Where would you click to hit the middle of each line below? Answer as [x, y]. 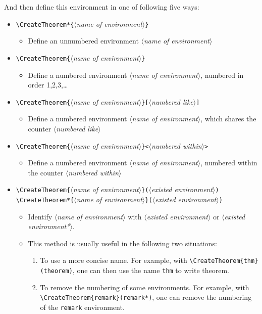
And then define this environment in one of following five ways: [102, 7]
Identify [40, 216]
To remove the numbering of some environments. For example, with [145, 287]
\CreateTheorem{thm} [224, 261]
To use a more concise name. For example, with [114, 260]
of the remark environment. [82, 307]
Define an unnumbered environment [83, 41]
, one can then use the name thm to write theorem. [151, 270]
